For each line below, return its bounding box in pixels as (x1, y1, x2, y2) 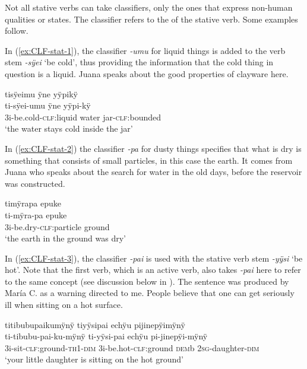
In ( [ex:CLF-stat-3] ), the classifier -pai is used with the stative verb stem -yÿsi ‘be (5, 252, 303, 264)
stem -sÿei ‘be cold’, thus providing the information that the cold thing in (5, 56, 274, 68)
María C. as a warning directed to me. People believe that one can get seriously (5, 287, 295, 299)
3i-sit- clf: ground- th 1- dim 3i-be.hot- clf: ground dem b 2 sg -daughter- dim (5, 341, 259, 354)
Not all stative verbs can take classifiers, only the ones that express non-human (5, 1, 293, 13)
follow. (5, 24, 29, 37)
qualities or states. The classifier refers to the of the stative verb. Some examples (5, 12, 298, 25)
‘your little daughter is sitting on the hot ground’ (5, 353, 183, 365)
